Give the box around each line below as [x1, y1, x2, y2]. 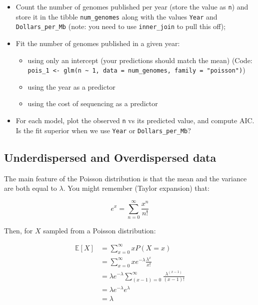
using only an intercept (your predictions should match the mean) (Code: [27, 55, 252, 65]
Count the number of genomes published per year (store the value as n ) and [15, 2, 248, 12]
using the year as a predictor [27, 81, 115, 92]
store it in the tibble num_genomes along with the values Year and [15, 11, 217, 22]
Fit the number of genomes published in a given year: [15, 38, 180, 48]
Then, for [4, 225, 33, 235]
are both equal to [4, 183, 57, 193]
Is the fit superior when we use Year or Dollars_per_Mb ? [15, 125, 191, 135]
